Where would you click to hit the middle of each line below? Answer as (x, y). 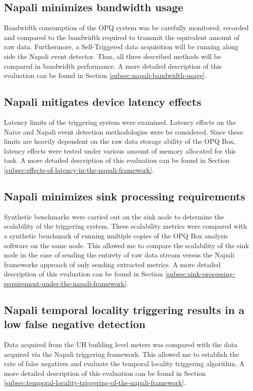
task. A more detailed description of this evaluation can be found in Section (117, 160)
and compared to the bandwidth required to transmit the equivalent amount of (122, 37)
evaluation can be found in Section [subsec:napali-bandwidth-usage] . (105, 75)
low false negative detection (75, 324)
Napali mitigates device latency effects (103, 102)
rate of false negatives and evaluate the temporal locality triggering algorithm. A (124, 363)
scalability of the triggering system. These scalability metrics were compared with (126, 226)
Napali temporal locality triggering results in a (124, 309)
